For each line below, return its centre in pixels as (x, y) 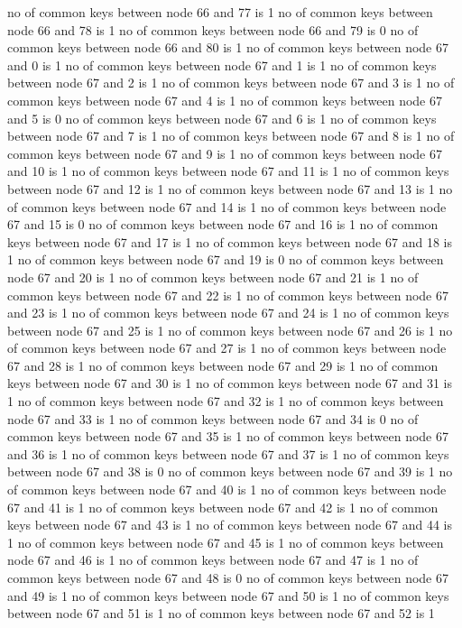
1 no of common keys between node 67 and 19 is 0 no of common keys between (226, 259)
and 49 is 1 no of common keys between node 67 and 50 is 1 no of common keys (228, 595)
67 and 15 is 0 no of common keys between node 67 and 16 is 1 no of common (223, 224)
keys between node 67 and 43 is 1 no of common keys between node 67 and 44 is (230, 525)
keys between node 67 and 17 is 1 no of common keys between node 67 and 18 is (230, 241)
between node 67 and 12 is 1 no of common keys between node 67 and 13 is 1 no (230, 188)
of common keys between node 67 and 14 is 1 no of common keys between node (227, 206)
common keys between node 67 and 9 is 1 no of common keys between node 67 (225, 153)
